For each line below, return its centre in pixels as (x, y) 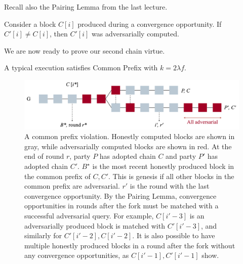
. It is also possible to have (174, 235)
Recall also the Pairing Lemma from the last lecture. (86, 7)
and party (181, 156)
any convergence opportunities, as (77, 255)
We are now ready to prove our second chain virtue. (85, 50)
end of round (44, 156)
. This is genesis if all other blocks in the (171, 176)
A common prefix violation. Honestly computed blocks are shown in (130, 136)
